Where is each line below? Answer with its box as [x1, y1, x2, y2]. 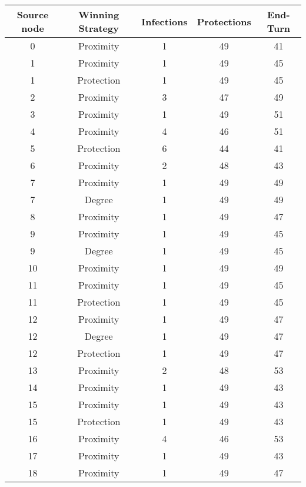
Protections [197, 14, 251, 28]
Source [16, 8, 49, 21]
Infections [141, 14, 188, 28]
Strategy [78, 21, 119, 35]
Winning [78, 8, 119, 21]
